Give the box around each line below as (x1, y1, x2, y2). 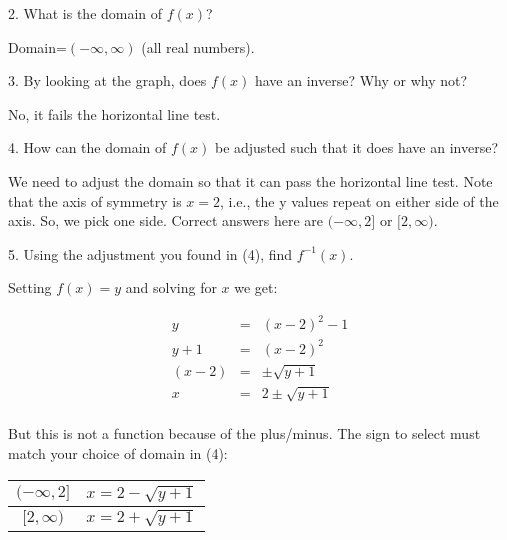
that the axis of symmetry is (8, 190, 182, 211)
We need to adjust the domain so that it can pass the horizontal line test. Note (8, 170, 493, 191)
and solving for (125, 277, 217, 298)
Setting (8, 277, 52, 298)
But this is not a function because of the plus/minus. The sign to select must (8, 423, 481, 444)
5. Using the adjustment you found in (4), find (8, 243, 293, 264)
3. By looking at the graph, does (8, 70, 207, 91)
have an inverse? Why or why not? (254, 70, 468, 91)
